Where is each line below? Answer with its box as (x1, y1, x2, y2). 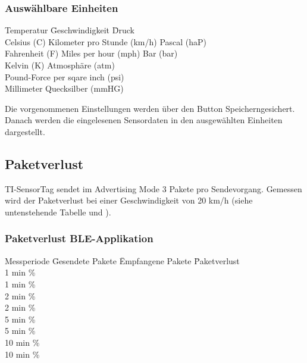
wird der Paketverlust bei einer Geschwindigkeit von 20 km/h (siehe (5, 194, 253, 206)
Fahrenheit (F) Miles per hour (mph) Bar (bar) (5, 47, 178, 60)
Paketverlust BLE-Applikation (5, 231, 153, 246)
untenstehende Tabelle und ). (5, 205, 111, 218)
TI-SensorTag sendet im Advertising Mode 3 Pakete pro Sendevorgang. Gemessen (5, 182, 302, 195)
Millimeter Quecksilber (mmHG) (5, 82, 124, 95)
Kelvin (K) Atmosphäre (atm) (5, 59, 115, 71)
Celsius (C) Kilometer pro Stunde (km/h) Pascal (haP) (5, 35, 207, 48)
